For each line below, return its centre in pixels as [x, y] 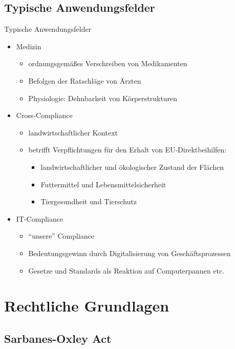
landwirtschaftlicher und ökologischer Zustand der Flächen [132, 167]
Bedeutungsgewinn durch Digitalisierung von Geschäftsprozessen [130, 253]
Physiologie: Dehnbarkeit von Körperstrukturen [103, 98]
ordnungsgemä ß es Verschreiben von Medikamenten [108, 63]
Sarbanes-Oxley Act [58, 338]
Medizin [29, 46]
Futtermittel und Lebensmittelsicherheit [103, 184]
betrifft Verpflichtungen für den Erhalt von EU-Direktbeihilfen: [127, 150]
